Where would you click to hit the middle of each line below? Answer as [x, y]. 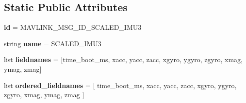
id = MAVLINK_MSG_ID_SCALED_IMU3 [73, 27]
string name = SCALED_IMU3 [53, 43]
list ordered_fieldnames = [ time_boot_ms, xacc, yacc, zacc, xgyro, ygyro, [120, 85]
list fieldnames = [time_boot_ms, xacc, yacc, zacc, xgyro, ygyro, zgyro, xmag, [123, 59]
